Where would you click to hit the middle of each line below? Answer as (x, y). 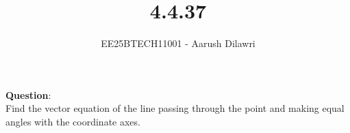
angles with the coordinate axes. (73, 121)
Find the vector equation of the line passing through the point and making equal (175, 108)
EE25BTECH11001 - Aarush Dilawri (178, 43)
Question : (28, 94)
